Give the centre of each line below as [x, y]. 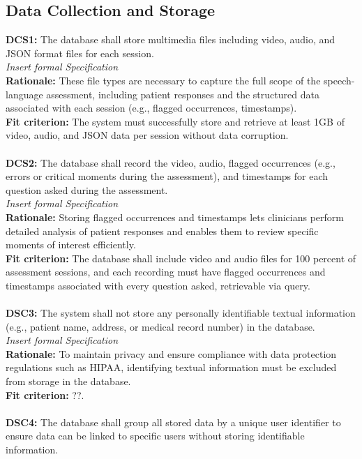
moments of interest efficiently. [71, 244]
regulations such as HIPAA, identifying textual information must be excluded [171, 367]
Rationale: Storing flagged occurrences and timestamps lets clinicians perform [175, 217]
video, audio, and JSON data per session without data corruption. [147, 135]
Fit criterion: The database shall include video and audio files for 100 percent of [181, 258]
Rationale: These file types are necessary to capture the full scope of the [163, 80]
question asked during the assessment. [87, 189]
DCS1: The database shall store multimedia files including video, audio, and [171, 39]
